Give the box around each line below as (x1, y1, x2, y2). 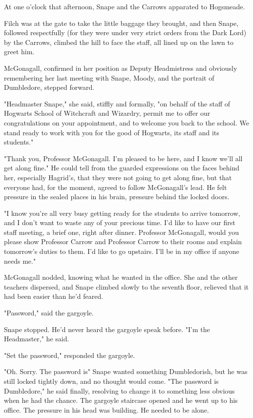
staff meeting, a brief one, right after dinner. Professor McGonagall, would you (4, 227, 239, 237)
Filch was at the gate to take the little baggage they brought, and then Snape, (4, 18, 239, 28)
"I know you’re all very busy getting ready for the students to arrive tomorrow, (4, 208, 240, 218)
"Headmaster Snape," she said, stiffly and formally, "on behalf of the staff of (4, 98, 231, 108)
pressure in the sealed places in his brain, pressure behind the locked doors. (4, 191, 230, 202)
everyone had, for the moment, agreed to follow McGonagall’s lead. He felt (4, 182, 227, 192)
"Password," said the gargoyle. (4, 308, 94, 318)
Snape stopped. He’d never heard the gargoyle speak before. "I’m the (4, 324, 210, 334)
